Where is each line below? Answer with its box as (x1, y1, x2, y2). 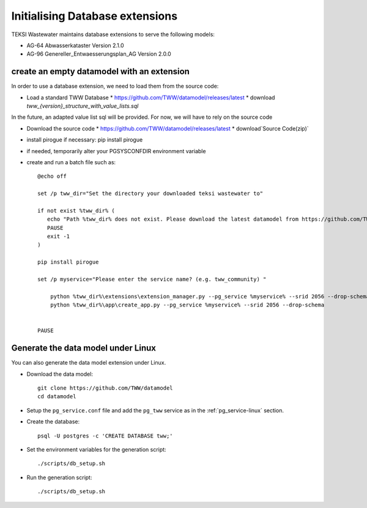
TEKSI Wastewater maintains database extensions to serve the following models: (11, 31, 215, 38)
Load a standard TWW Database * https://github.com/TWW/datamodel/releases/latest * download (26, 94, 275, 101)
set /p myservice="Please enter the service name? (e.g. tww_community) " (37, 276, 267, 283)
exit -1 (46, 233, 70, 240)
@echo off (37, 173, 67, 180)
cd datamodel (37, 393, 76, 400)
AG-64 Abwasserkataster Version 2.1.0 (26, 42, 125, 49)
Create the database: (26, 418, 80, 425)
